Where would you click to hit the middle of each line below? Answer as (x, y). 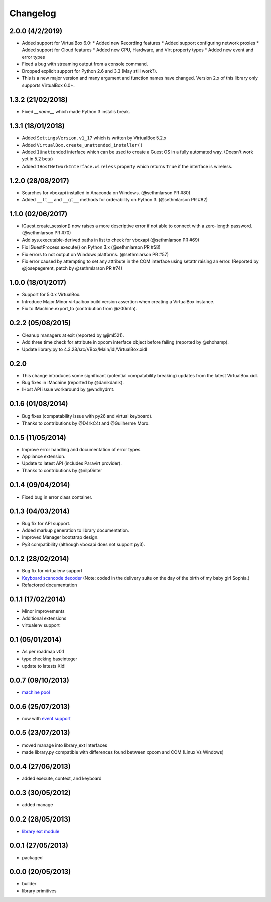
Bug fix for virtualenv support (52, 570)
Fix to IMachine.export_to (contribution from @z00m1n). (80, 309)
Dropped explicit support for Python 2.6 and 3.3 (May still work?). (90, 71)
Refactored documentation (49, 585)
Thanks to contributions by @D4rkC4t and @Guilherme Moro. (86, 423)
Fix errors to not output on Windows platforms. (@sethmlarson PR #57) (95, 254)
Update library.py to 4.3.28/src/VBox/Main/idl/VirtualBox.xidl (85, 349)
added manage (37, 804)
